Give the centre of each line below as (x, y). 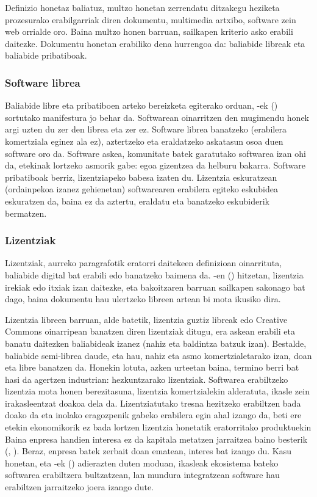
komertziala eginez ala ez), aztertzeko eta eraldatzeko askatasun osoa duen (144, 141)
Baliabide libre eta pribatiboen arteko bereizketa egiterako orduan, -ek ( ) (141, 105)
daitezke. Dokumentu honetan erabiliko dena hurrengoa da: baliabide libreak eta (155, 43)
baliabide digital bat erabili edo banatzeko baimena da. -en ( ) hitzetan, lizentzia (154, 274)
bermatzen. (26, 213)
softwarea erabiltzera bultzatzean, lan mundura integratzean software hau (142, 475)
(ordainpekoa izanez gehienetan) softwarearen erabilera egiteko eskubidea (141, 189)
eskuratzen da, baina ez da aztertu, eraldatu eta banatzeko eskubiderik (137, 201)
